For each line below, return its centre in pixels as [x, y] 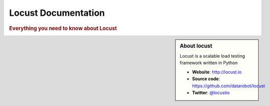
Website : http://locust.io [217, 72]
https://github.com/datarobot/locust [229, 86]
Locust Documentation [57, 13]
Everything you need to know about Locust [63, 28]
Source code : [206, 79]
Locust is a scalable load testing [212, 56]
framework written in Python [209, 63]
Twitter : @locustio [211, 93]
